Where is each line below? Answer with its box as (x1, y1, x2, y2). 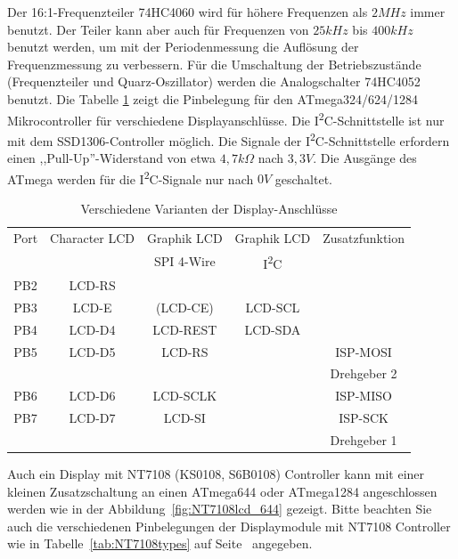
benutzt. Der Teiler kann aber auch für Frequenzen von (7, 20, 309, 38)
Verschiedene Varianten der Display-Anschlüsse (80, 198, 338, 217)
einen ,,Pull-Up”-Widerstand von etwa (7, 149, 217, 167)
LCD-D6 (69, 386, 116, 405)
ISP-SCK (339, 409, 388, 427)
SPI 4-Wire (153, 252, 216, 271)
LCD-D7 (69, 409, 116, 427)
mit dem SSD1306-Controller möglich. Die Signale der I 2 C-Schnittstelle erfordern (7, 128, 450, 150)
